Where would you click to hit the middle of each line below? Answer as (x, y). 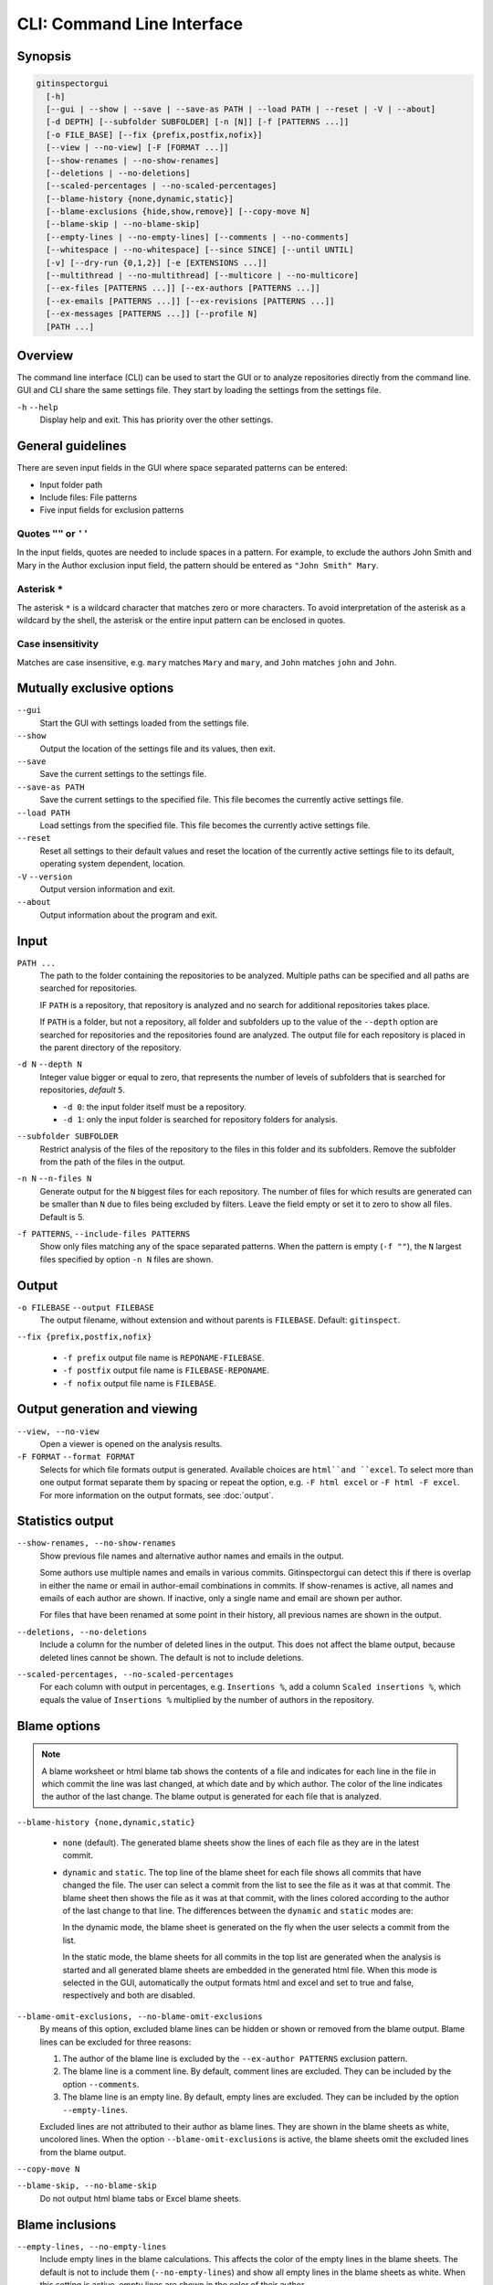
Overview (45, 355)
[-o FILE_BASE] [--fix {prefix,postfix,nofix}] (154, 134)
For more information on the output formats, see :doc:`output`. (157, 1495)
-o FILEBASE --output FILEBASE (85, 1307)
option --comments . (101, 2084)
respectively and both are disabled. (129, 1995)
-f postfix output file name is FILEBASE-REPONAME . (166, 1370)
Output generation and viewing (107, 1409)
